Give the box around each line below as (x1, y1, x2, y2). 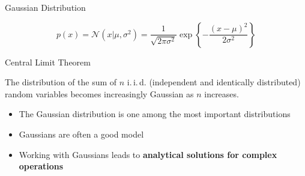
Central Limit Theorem (5, 55, 91, 68)
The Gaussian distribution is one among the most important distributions (19, 108, 291, 120)
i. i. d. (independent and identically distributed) (127, 76, 301, 88)
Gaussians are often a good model (19, 127, 144, 140)
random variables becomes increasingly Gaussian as (5, 87, 194, 100)
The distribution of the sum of (5, 76, 117, 88)
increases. (204, 87, 239, 100)
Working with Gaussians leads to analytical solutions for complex (19, 148, 277, 160)
